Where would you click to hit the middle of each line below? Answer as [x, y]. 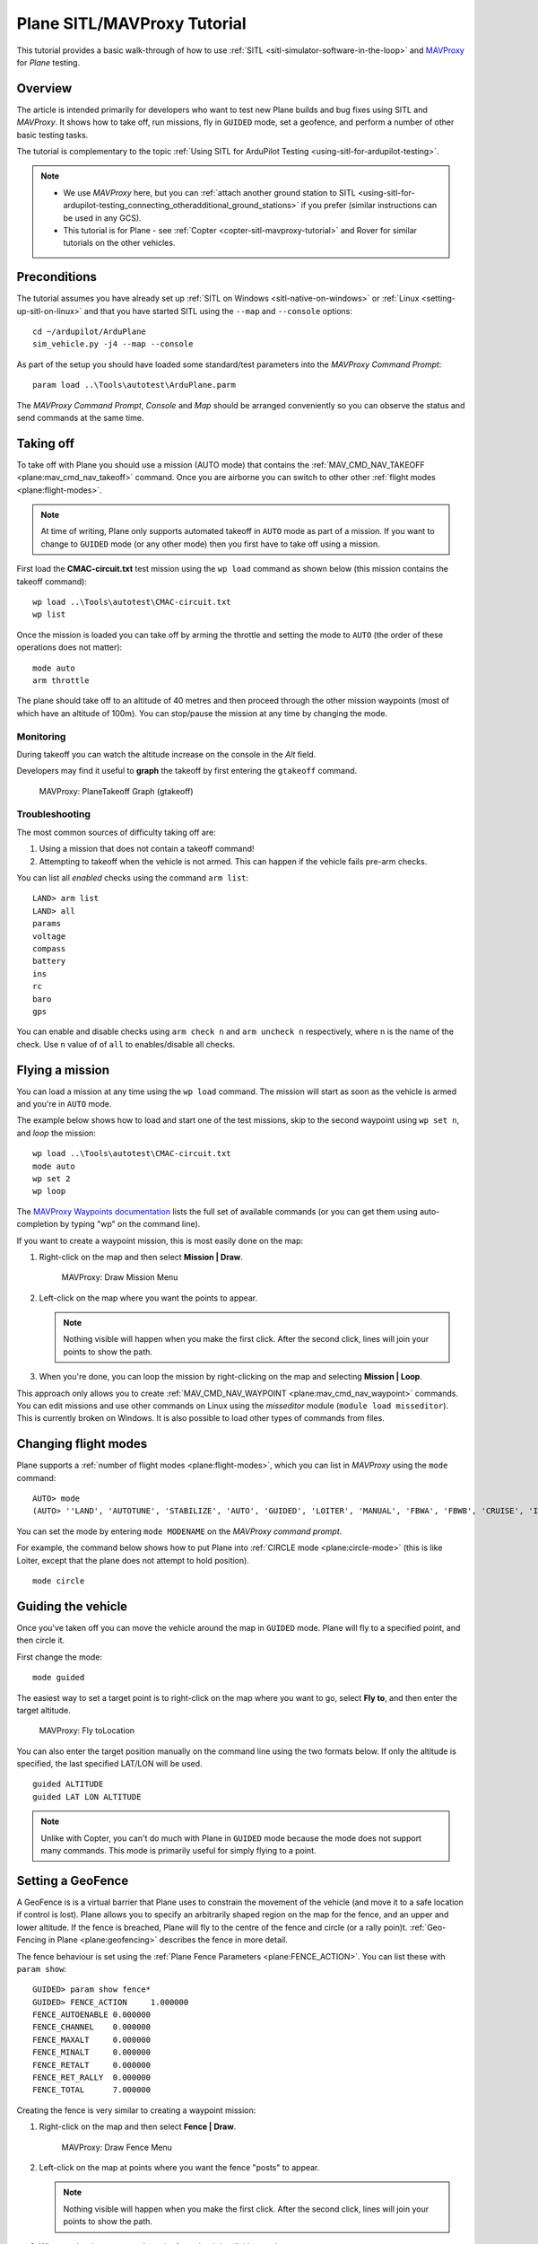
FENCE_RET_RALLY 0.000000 [92, 2077]
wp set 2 [52, 1179]
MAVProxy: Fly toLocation [87, 1731]
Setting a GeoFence [73, 1880]
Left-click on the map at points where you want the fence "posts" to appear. [179, 2167]
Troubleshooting [54, 814]
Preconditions [57, 277]
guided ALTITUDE [68, 1784]
